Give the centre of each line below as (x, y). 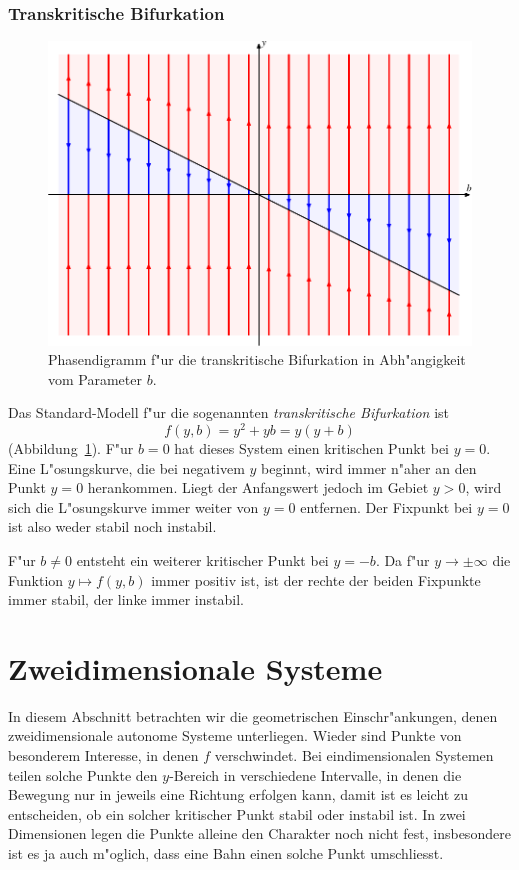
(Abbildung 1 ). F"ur (71, 447)
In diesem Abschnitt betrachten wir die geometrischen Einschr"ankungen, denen (253, 715)
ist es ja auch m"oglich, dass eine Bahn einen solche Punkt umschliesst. (226, 853)
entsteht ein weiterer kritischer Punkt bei (202, 559)
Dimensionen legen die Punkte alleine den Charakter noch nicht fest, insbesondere (259, 833)
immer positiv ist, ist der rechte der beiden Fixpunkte (316, 579)
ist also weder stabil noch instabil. (112, 526)
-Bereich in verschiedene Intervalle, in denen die (315, 774)
